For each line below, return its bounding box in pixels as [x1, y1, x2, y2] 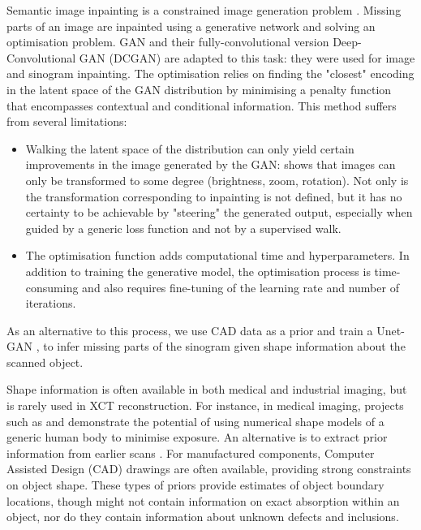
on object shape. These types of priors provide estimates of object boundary [6, 476, 384, 493]
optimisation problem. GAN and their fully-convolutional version [6, 33, 329, 50]
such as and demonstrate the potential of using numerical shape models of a [6, 412, 384, 429]
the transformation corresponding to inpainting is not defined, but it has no [25, 187, 402, 205]
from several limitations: [6, 113, 127, 130]
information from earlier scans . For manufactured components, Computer [6, 444, 375, 461]
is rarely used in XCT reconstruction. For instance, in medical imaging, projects [6, 397, 404, 414]
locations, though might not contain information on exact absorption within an [6, 492, 400, 509]
